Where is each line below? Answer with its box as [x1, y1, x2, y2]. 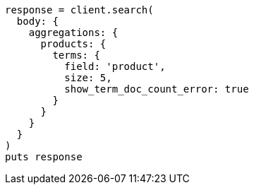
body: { [16, 16, 59, 27]
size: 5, [64, 72, 112, 83]
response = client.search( [5, 4, 154, 16]
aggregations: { [28, 27, 119, 38]
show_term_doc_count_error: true [64, 83, 249, 95]
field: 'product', [64, 61, 166, 72]
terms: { [52, 49, 100, 61]
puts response [5, 151, 83, 162]
